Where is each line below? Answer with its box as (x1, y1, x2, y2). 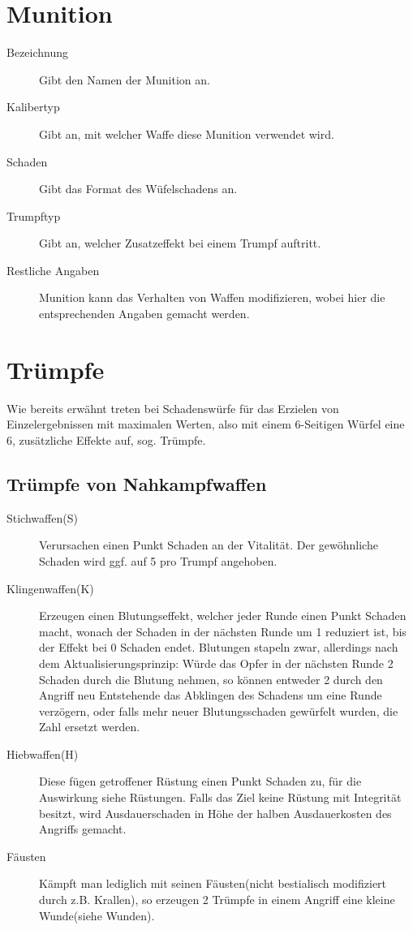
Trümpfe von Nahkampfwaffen (6, 471, 267, 496)
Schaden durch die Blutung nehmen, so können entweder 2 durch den (39, 670, 383, 687)
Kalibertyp (6, 98, 60, 115)
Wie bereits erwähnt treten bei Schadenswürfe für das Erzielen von (6, 399, 339, 416)
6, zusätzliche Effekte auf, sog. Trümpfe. (6, 431, 206, 448)
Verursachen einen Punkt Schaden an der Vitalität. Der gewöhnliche (39, 536, 378, 553)
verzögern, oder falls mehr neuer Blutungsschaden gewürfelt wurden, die (39, 702, 398, 719)
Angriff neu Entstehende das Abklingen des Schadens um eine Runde (39, 687, 382, 704)
